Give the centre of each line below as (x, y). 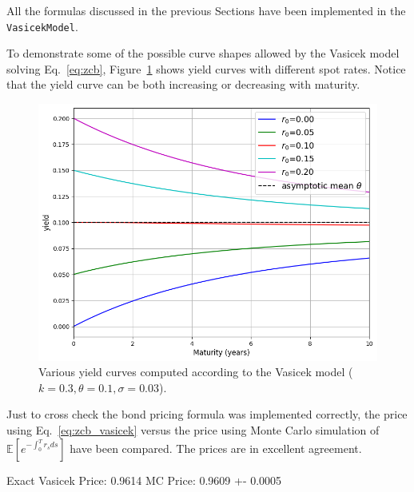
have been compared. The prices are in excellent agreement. (216, 448)
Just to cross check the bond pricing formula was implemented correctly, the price (207, 414)
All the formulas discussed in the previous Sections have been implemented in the (206, 10)
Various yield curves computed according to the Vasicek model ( (196, 372)
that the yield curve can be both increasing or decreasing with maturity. (183, 84)
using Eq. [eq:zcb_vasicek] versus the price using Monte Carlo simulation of (193, 429)
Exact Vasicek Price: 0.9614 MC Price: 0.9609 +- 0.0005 (144, 480)
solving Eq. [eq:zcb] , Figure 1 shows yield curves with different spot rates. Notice (206, 68)
